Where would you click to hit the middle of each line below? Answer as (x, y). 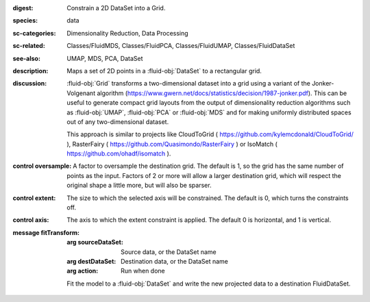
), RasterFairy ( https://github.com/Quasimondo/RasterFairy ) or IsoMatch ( (172, 144)
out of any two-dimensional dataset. (118, 122)
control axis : (31, 220)
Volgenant (81, 93)
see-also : (27, 58)
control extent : (34, 198)
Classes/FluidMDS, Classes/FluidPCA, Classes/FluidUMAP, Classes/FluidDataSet (181, 46)
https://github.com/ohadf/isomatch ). (119, 153)
